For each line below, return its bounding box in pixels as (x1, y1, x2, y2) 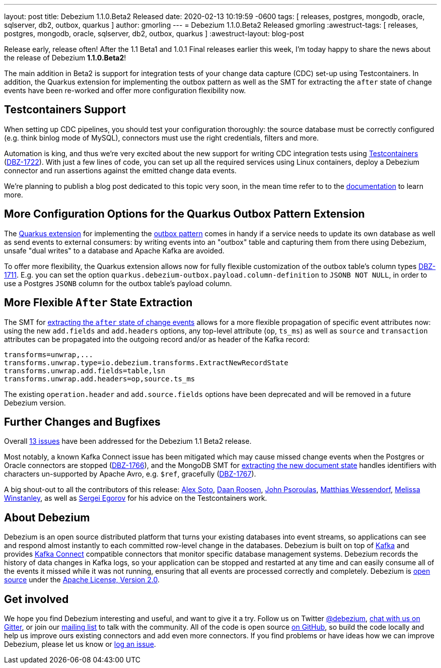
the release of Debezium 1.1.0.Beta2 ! (4, 53, 126, 62)
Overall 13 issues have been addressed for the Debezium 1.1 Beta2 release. (4, 437, 252, 446)
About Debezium (4, 511, 90, 524)
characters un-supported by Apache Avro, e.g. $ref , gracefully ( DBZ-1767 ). (4, 470, 256, 479)
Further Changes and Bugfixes (4, 415, 161, 428)
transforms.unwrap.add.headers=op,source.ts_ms (4, 374, 195, 383)
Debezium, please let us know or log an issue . (4, 640, 156, 649)
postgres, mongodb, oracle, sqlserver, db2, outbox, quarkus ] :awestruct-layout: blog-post (4, 29, 304, 38)
